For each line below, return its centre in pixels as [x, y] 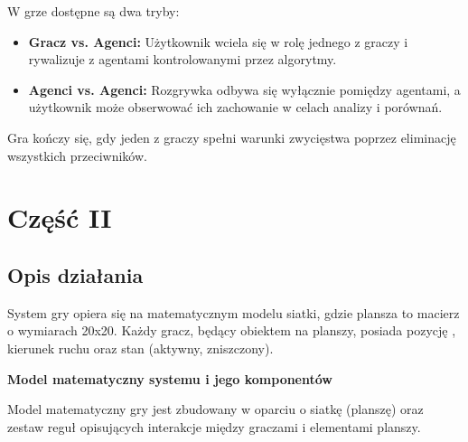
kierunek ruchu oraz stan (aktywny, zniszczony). [140, 348]
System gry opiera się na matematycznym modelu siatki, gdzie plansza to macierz [234, 312]
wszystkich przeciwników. [77, 155]
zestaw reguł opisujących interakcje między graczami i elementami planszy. [214, 426]
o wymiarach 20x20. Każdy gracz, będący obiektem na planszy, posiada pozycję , [232, 330]
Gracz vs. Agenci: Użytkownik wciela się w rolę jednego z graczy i [218, 41]
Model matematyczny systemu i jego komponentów [170, 378]
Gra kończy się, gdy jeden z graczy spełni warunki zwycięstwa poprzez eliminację [232, 137]
